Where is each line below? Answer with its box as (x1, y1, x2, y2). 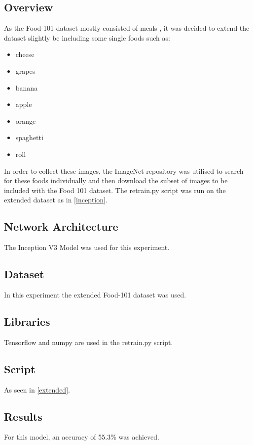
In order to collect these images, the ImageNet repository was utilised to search (4, 165, 244, 176)
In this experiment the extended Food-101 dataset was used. (4, 289, 186, 299)
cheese (15, 49, 35, 59)
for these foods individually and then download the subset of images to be (4, 175, 228, 186)
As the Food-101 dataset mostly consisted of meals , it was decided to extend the (4, 23, 250, 33)
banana (15, 82, 38, 93)
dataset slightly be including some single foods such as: (4, 32, 170, 43)
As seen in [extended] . (4, 384, 70, 395)
